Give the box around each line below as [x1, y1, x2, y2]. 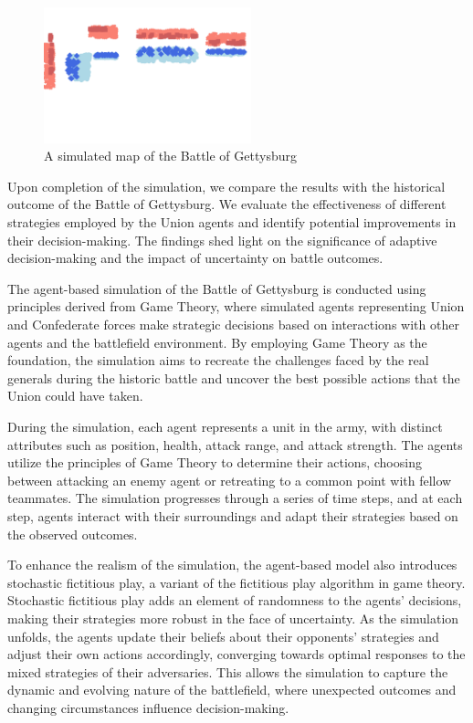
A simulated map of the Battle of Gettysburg [44, 146, 297, 165]
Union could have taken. [7, 386, 143, 405]
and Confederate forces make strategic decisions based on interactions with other [7, 315, 459, 333]
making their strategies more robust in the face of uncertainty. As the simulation [7, 608, 459, 627]
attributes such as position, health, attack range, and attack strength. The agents [7, 435, 463, 454]
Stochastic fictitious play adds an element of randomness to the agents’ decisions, [7, 591, 462, 610]
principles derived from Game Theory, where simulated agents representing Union [7, 297, 465, 316]
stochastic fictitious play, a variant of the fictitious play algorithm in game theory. [7, 572, 466, 592]
